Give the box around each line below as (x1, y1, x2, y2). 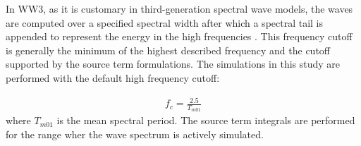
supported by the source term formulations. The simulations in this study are (6, 56, 341, 71)
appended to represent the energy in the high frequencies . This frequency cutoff (6, 29, 353, 44)
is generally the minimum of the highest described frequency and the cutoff (6, 42, 331, 57)
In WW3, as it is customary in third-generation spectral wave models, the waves (6, 1, 353, 16)
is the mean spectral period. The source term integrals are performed (56, 113, 355, 128)
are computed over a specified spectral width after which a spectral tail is (6, 15, 324, 30)
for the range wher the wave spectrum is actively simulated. (6, 126, 264, 141)
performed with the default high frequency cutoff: (6, 70, 220, 85)
